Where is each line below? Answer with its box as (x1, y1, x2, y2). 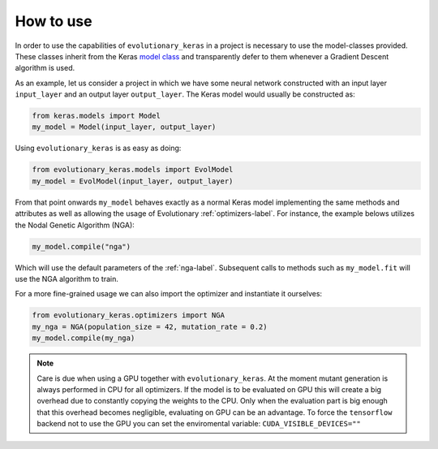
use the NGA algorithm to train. (15, 274, 119, 283)
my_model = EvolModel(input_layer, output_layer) (32, 176, 234, 186)
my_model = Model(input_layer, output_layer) (32, 123, 217, 132)
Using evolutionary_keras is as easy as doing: (15, 143, 182, 153)
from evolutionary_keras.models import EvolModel (32, 165, 234, 175)
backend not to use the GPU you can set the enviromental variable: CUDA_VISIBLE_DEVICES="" (36, 419, 361, 429)
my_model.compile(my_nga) (32, 334, 135, 343)
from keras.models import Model (32, 111, 161, 121)
